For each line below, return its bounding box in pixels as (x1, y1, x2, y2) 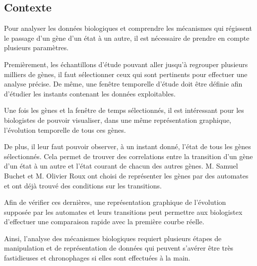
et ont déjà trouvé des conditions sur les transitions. (4, 180, 162, 190)
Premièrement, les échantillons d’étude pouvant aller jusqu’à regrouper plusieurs (4, 59, 248, 69)
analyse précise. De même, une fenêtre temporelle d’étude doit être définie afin (4, 79, 243, 89)
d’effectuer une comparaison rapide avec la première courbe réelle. (4, 216, 204, 227)
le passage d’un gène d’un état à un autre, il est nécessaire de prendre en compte (4, 32, 250, 43)
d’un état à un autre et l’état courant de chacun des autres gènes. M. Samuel (4, 161, 238, 171)
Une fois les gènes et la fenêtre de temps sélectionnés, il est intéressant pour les (4, 105, 244, 115)
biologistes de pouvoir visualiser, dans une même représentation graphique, (4, 114, 232, 125)
